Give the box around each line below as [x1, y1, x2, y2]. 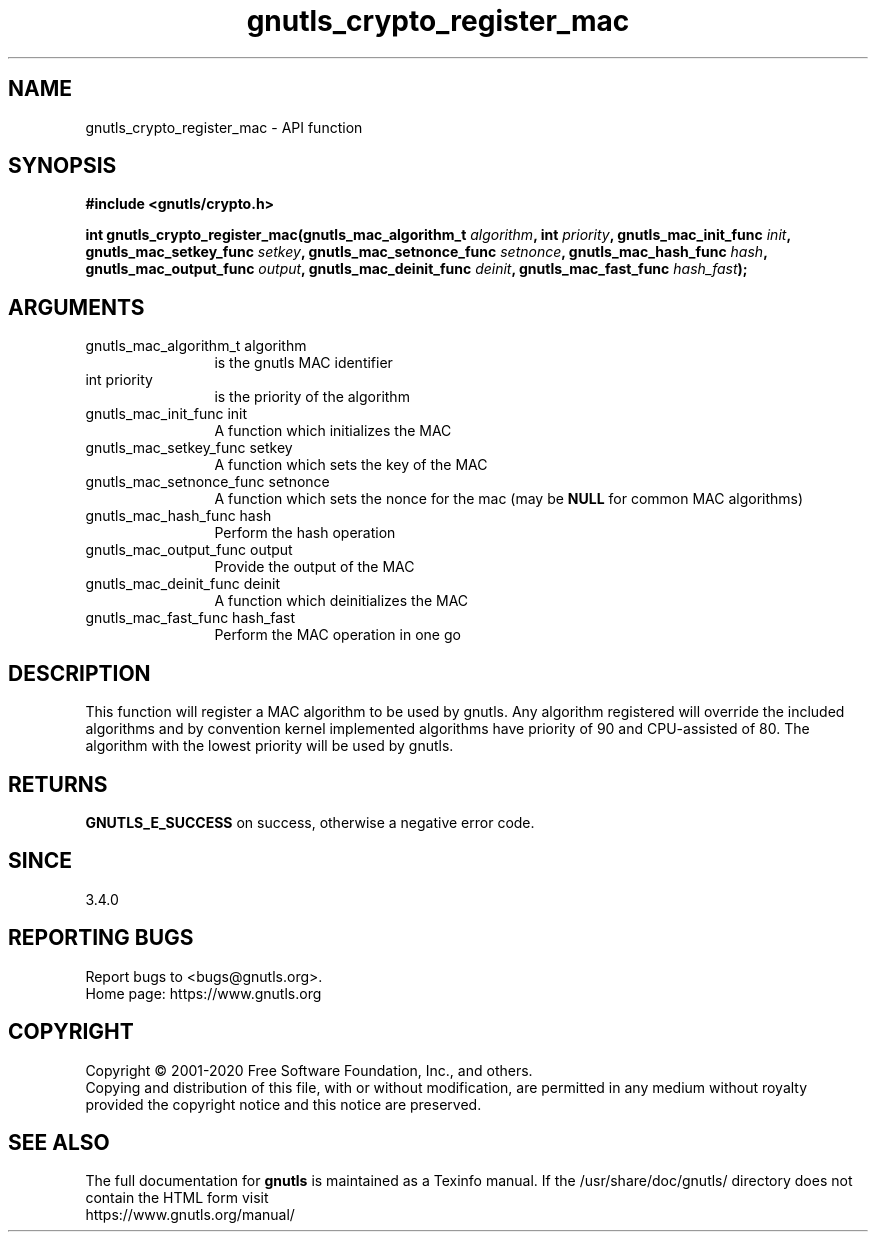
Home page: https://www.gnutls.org [85, 984, 322, 1002]
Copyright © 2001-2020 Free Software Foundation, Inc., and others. [85, 1061, 533, 1079]
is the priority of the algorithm [214, 388, 410, 406]
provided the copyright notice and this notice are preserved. [85, 1095, 482, 1113]
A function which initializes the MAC [214, 422, 452, 440]
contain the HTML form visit [85, 1189, 269, 1207]
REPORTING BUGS [8, 925, 194, 951]
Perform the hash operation [214, 524, 396, 542]
